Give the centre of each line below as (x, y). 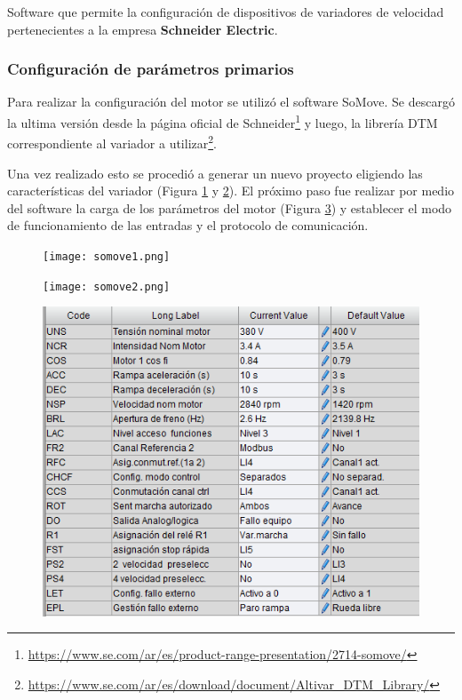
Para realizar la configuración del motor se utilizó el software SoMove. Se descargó (231, 102)
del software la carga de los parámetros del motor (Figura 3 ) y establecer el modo (230, 207)
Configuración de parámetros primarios (151, 69)
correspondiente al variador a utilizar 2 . (112, 142)
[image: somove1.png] (107, 256)
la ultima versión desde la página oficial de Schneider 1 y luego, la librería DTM (223, 121)
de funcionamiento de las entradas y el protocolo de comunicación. (188, 225)
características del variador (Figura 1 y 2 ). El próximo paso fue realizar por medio (231, 191)
